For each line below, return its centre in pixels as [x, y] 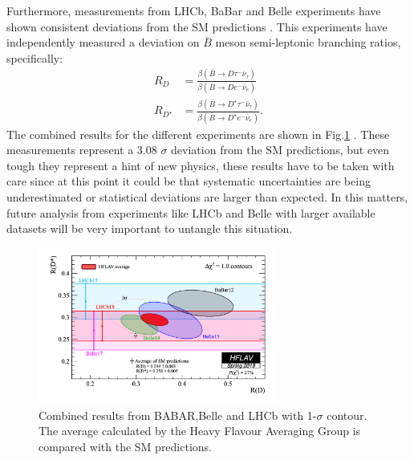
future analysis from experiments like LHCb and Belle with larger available [191, 212]
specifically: [35, 57]
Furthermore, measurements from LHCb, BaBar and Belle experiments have [194, 10]
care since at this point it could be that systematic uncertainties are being [189, 181]
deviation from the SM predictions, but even [280, 150]
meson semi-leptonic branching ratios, [308, 42]
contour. [347, 415]
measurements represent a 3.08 [82, 150]
